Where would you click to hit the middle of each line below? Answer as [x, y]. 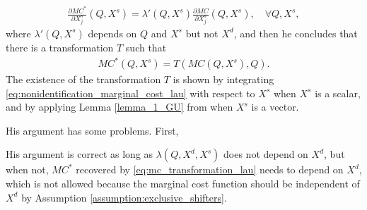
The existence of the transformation [83, 79]
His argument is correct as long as [80, 154]
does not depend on [266, 154]
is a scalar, [338, 93]
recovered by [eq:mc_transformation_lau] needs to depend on [210, 169]
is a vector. [275, 107]
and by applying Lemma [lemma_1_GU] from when [120, 107]
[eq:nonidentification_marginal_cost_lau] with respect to [130, 93]
